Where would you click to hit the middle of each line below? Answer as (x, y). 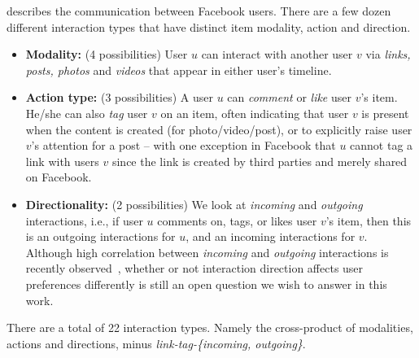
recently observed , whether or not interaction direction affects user (194, 268)
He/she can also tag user (87, 113)
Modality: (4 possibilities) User (107, 54)
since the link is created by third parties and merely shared (260, 161)
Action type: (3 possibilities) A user (119, 97)
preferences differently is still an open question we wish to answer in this (206, 284)
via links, (388, 54)
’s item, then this (369, 220)
